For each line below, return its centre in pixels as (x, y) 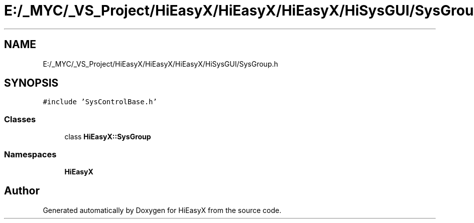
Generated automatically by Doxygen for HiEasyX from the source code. (162, 210)
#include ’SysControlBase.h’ (100, 102)
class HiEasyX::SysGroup (108, 137)
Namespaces (30, 154)
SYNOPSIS (31, 83)
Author (22, 191)
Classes (20, 119)
